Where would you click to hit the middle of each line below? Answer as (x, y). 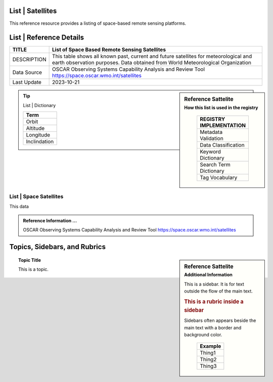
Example (211, 346)
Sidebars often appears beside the (220, 320)
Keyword (210, 152)
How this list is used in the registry (221, 107)
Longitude (38, 135)
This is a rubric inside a (214, 302)
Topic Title (30, 260)
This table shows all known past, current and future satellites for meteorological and (152, 57)
